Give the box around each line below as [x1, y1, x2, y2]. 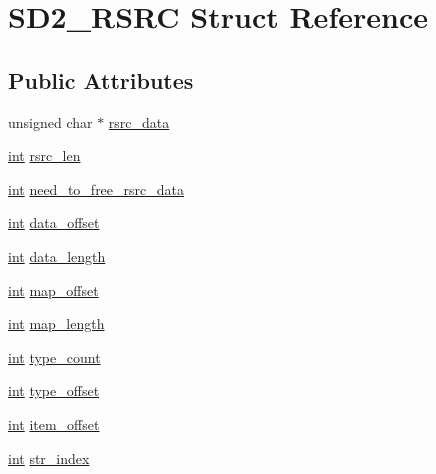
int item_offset [8, 413, 100, 434]
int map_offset [8, 279, 99, 300]
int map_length [8, 313, 105, 334]
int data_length [8, 245, 106, 266]
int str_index [8, 447, 90, 468]
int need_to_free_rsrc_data [8, 178, 184, 199]
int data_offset [8, 212, 100, 233]
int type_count [8, 346, 101, 367]
